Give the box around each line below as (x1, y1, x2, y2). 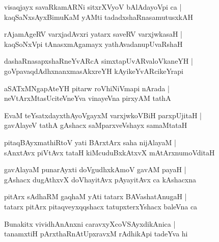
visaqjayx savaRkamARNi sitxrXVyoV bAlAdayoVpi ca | (4, 2, 182, 12)
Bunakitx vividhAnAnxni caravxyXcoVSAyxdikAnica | (4, 218, 176, 229)
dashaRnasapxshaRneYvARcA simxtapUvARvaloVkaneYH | (4, 56, 193, 66)
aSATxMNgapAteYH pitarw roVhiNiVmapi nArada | (4, 83, 170, 93)
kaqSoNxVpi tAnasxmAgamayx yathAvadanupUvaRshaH (4, 38, 183, 49)
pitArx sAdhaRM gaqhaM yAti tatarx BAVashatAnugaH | (4, 191, 187, 202)
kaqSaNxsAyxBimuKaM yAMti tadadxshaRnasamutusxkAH (4, 11, 193, 22)
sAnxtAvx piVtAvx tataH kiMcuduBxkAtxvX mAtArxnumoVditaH (4, 147, 215, 157)
